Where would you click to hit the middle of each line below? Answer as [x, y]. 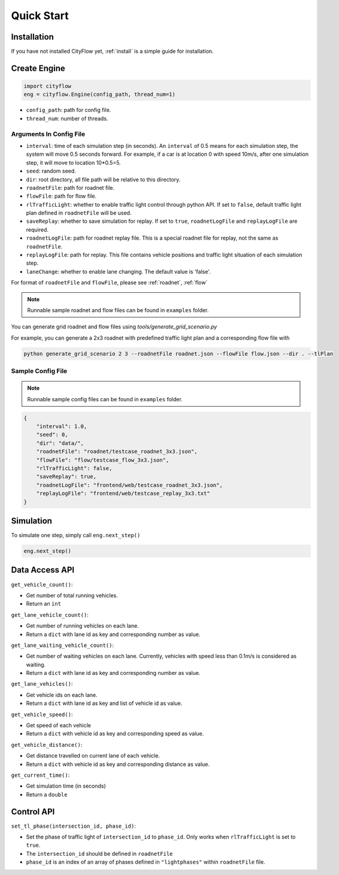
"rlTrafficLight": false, [74, 468]
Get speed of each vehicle [58, 725]
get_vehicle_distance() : [47, 744]
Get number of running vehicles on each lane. [82, 626]
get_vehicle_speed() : [42, 714]
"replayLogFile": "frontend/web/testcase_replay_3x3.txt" [123, 493]
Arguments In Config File [48, 134]
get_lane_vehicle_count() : [50, 614]
